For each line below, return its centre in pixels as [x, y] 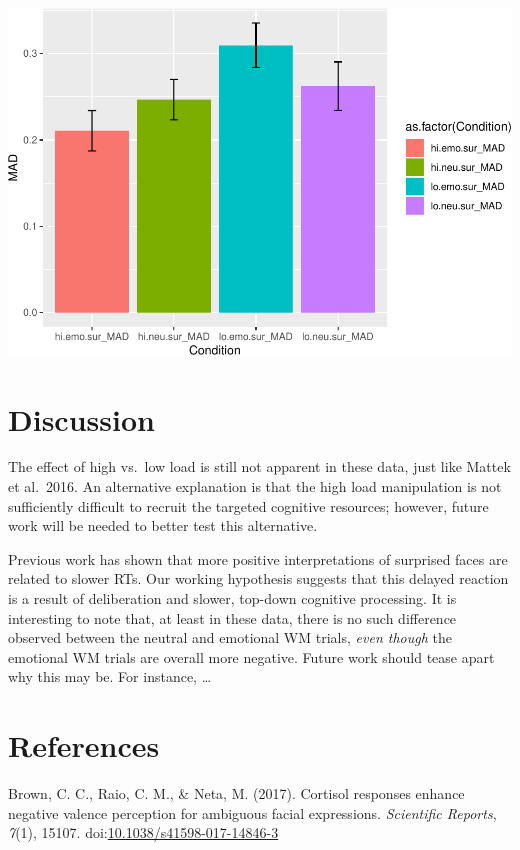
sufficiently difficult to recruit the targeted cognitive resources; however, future [248, 505]
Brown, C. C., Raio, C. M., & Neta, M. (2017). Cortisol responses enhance [236, 793]
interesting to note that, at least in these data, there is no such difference [232, 617]
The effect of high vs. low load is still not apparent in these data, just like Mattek [259, 466]
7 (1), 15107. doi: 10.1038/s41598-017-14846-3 [143, 832]
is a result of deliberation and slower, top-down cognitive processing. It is [232, 598]
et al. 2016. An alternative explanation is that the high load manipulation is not [255, 486]
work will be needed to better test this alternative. [163, 525]
